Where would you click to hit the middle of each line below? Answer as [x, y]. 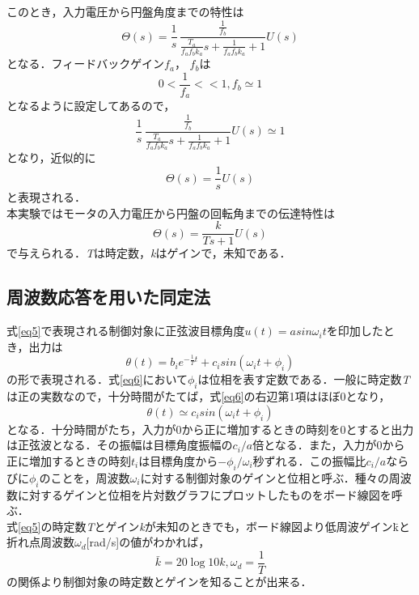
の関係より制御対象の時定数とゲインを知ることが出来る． [159, 581]
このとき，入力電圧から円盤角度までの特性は [125, 11]
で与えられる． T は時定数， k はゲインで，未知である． [149, 253]
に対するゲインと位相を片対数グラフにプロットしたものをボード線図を [204, 494]
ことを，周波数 [90, 477]
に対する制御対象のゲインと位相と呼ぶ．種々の [265, 477]
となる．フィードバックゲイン [86, 64]
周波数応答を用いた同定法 [108, 297]
